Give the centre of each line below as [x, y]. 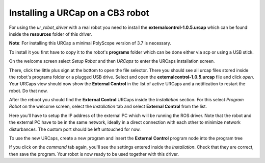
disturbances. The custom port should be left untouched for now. [75, 129]
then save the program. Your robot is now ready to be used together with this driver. [94, 154]
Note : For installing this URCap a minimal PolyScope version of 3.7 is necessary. [90, 43]
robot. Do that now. [28, 91]
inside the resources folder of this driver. [51, 34]
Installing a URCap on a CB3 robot [79, 13]
